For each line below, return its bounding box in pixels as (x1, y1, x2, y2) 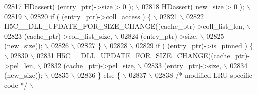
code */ (4, 79, 28, 90)
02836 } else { (77, 70, 121, 80)
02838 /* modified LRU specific (155, 70, 252, 80)
